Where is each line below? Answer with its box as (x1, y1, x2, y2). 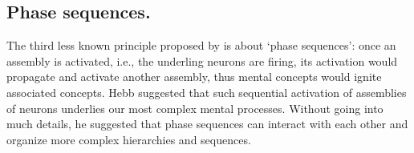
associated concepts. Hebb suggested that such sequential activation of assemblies (6, 83, 407, 100)
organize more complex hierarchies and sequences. (6, 131, 251, 147)
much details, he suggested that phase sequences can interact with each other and (6, 115, 408, 132)
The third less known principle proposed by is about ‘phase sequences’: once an (6, 37, 396, 54)
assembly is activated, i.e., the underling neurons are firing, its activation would (6, 52, 398, 69)
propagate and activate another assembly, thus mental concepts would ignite (6, 68, 382, 85)
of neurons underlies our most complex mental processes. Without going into (6, 99, 384, 116)
